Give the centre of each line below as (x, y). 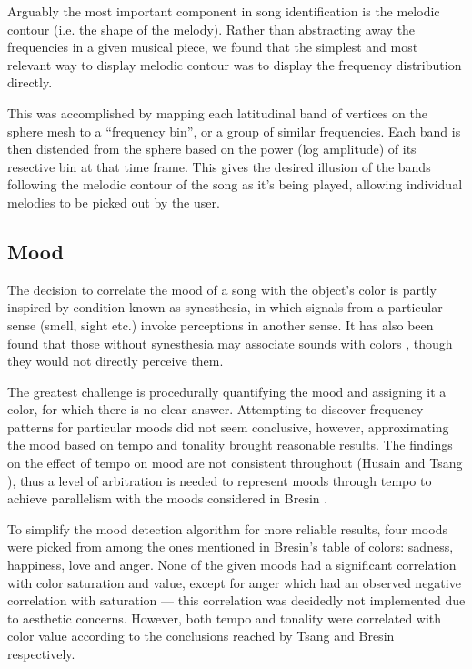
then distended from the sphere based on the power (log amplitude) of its (212, 149)
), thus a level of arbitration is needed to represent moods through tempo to (220, 480)
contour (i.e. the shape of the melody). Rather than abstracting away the (211, 29)
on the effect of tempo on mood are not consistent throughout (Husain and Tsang (235, 463)
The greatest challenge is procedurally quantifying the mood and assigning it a (227, 391)
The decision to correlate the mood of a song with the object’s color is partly (222, 289)
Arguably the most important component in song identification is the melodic (224, 11)
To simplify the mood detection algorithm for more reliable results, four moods (227, 528)
